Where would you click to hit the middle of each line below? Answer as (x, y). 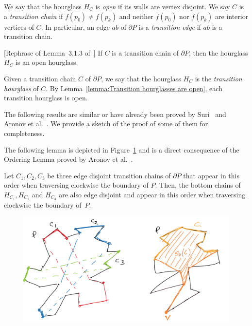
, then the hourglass (218, 52)
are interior (232, 16)
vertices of (19, 27)
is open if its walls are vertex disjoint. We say (163, 6)
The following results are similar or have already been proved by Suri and (115, 114)
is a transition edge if (170, 27)
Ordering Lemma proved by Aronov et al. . (68, 159)
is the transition (218, 78)
